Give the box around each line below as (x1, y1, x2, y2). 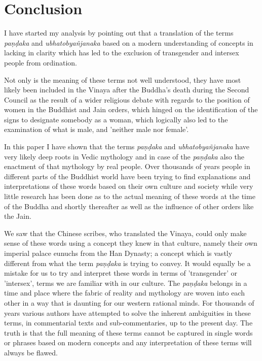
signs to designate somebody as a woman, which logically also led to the (4, 114, 228, 124)
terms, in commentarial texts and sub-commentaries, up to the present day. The (4, 317, 253, 328)
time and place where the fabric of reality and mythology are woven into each (4, 287, 245, 298)
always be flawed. (4, 347, 58, 357)
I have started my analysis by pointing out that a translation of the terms (4, 27, 234, 38)
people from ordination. (4, 57, 78, 68)
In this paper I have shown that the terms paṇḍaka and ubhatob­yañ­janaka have (4, 141, 249, 152)
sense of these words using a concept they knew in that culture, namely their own (4, 238, 257, 248)
